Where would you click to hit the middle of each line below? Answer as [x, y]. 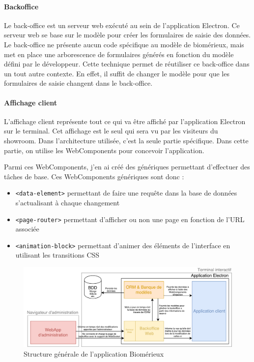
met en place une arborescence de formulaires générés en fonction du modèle [119, 54]
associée [27, 229]
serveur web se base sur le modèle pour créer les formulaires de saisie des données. [127, 35]
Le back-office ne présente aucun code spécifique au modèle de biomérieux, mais [124, 44]
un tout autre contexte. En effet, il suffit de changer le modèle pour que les [117, 73]
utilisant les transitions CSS [57, 255]
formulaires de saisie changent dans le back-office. [78, 83]
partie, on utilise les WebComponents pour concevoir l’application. [104, 150]
